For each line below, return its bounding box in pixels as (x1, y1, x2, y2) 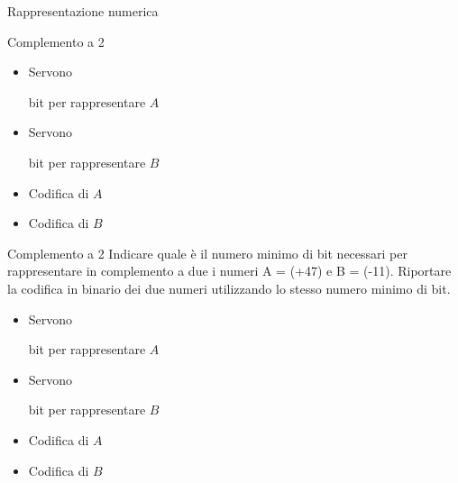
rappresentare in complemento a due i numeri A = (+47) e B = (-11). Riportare (7, 261, 452, 280)
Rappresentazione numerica (7, 2, 159, 20)
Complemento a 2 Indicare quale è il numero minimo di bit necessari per (7, 243, 408, 262)
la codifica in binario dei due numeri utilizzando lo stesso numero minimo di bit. (7, 278, 451, 297)
